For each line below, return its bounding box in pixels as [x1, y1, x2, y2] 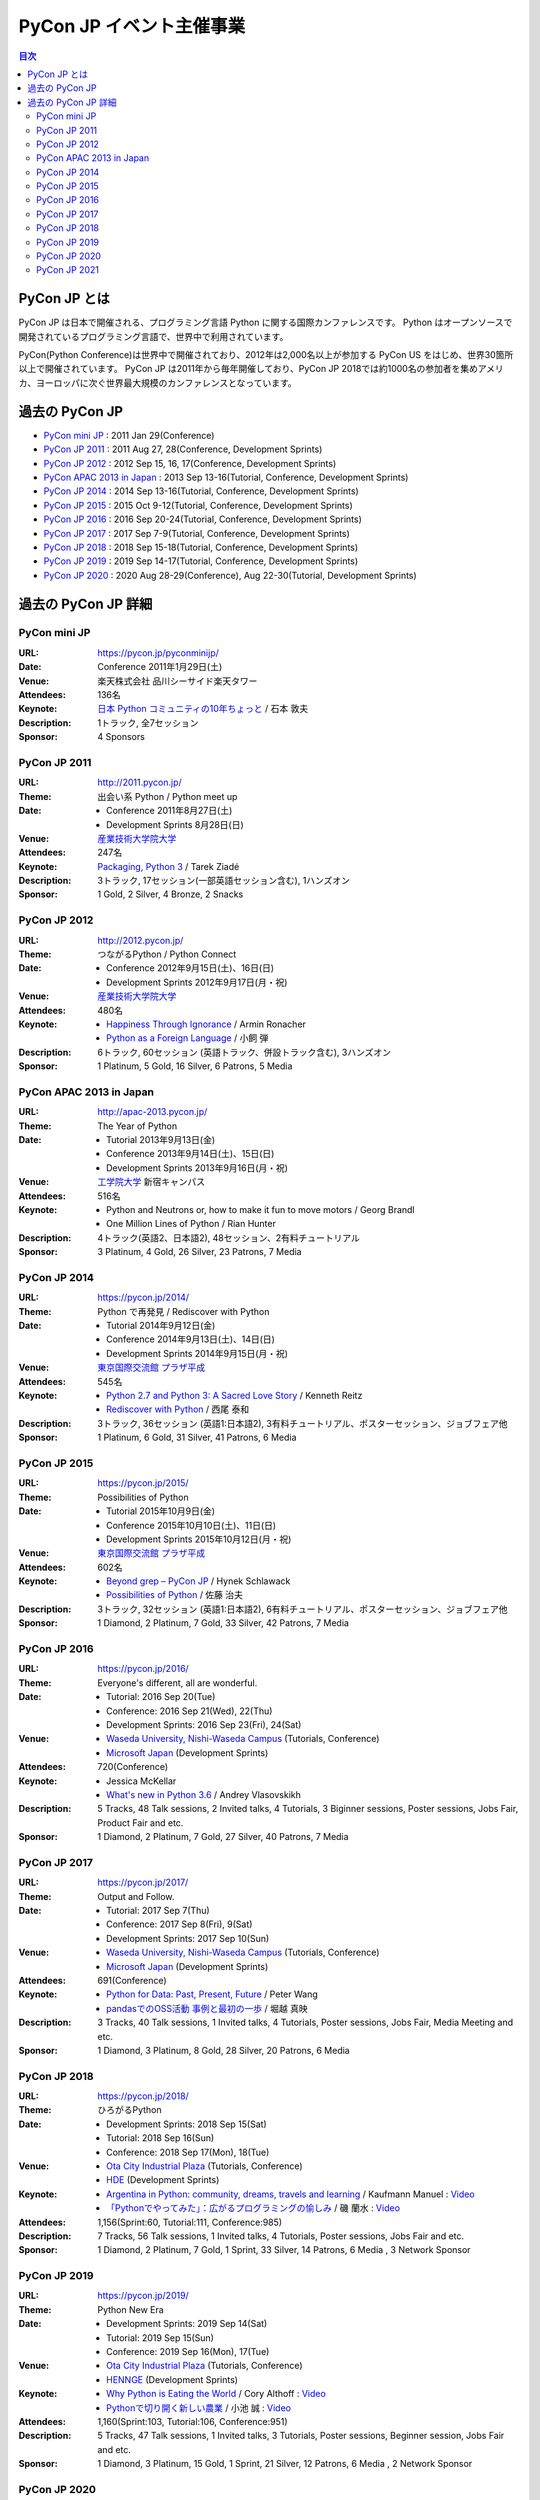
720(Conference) [97, 1761, 169, 1773]
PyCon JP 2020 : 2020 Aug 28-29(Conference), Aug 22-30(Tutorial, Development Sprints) [43, 569, 417, 581]
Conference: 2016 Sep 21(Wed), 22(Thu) [106, 1705, 273, 1717]
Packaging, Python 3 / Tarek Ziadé [97, 860, 240, 872]
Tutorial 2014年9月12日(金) [106, 1320, 216, 1332]
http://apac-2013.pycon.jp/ [97, 1106, 208, 1118]
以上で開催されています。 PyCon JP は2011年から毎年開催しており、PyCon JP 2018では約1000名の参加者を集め [18, 363, 479, 375]
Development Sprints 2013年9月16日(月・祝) [106, 1161, 289, 1174]
